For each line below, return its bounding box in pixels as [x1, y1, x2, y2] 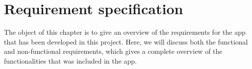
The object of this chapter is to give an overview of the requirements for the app [4, 27, 246, 37]
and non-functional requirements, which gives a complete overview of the [4, 46, 223, 56]
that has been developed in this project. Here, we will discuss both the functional [4, 36, 248, 46]
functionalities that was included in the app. [4, 55, 137, 66]
